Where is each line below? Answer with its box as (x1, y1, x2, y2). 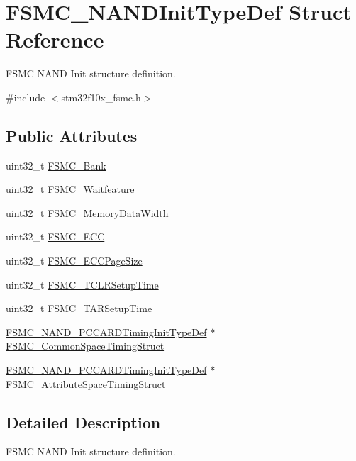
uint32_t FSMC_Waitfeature (6, 182, 135, 196)
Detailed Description (6, 411, 161, 433)
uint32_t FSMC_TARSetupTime (6, 301, 152, 316)
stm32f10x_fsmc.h (61, 89, 141, 104)
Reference (6, 25, 104, 54)
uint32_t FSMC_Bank (6, 157, 106, 172)
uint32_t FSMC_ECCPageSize (6, 253, 143, 268)
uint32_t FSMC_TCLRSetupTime (6, 277, 159, 291)
